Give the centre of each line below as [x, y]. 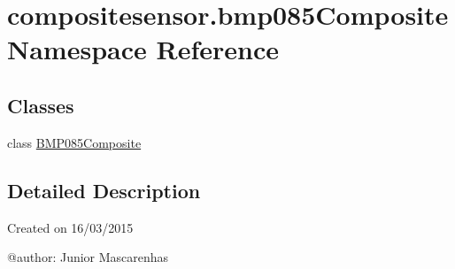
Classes [41, 105]
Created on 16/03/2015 [70, 227]
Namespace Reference [143, 49]
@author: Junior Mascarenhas [88, 257]
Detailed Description [104, 190]
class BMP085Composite [74, 142]
